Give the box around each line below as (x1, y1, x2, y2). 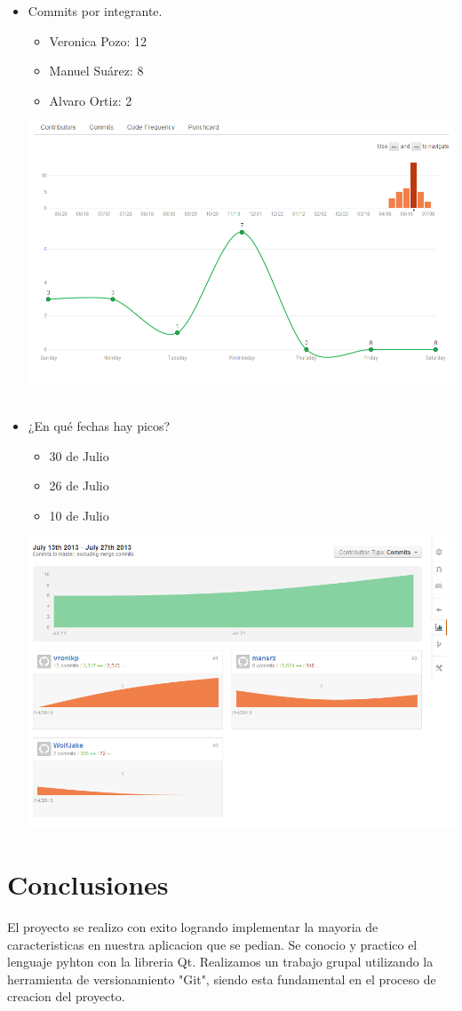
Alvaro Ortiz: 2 (49, 91, 132, 109)
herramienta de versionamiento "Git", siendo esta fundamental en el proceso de (7, 969, 436, 988)
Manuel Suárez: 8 (49, 61, 144, 80)
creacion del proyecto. (7, 987, 125, 1006)
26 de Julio (49, 476, 109, 495)
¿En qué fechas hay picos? (28, 417, 171, 435)
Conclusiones (7, 866, 169, 903)
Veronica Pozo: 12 (49, 31, 147, 50)
